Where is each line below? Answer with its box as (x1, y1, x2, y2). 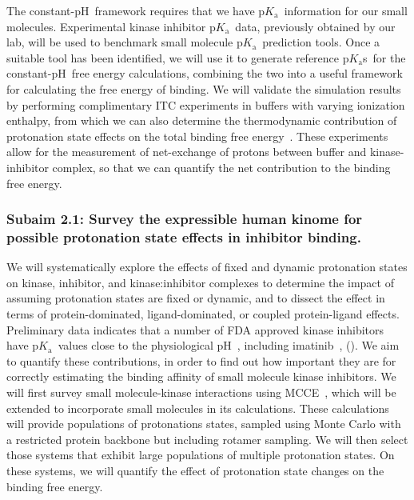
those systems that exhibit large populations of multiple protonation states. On (6, 446, 395, 463)
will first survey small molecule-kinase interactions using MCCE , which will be (6, 384, 396, 401)
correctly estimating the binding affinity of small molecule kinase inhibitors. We (6, 368, 396, 385)
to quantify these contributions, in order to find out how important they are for (6, 352, 396, 369)
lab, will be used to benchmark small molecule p (6, 34, 243, 50)
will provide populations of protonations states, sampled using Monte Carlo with (6, 415, 401, 432)
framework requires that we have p (94, 2, 265, 18)
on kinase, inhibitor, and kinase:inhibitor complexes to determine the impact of (6, 274, 394, 290)
